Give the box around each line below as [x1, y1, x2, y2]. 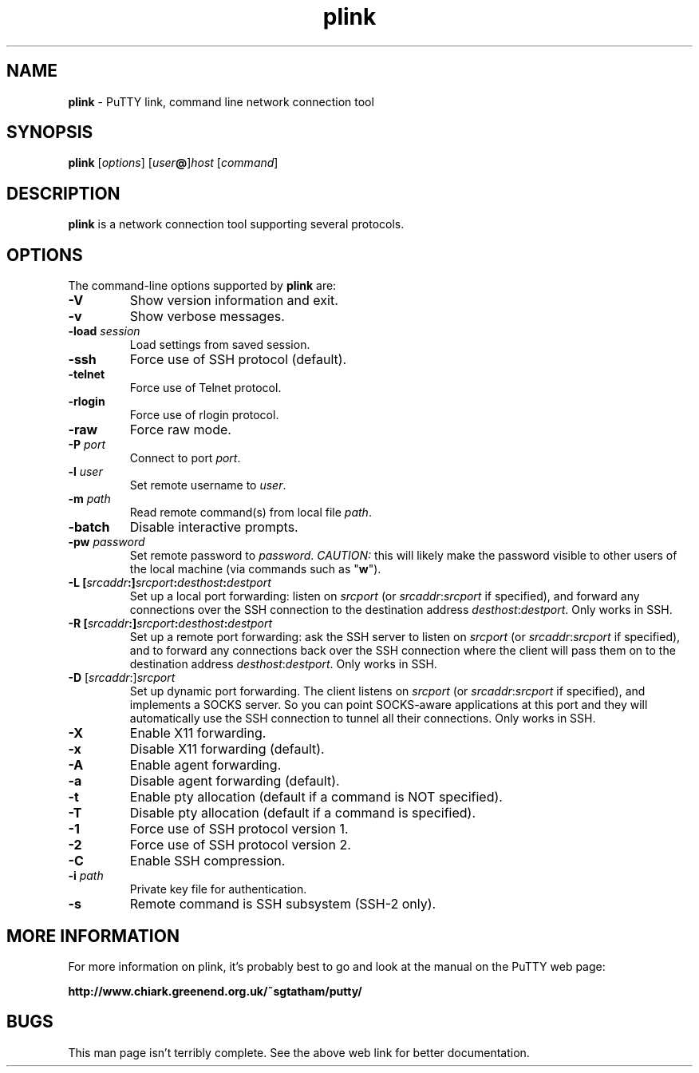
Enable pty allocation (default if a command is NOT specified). [129, 789, 503, 806]
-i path [68, 869, 104, 883]
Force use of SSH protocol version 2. [129, 837, 351, 853]
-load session [68, 324, 140, 339]
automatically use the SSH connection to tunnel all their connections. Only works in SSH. [129, 711, 596, 726]
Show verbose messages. [129, 308, 285, 325]
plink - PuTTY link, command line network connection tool [68, 94, 374, 109]
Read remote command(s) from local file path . [129, 505, 372, 520]
